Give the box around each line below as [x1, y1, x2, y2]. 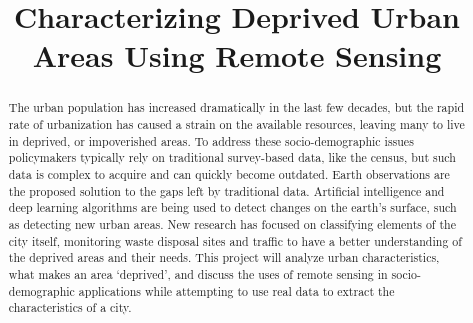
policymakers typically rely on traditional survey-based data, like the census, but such [8, 149, 456, 166]
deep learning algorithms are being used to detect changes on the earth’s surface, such [8, 199, 457, 216]
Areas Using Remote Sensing [32, 35, 442, 76]
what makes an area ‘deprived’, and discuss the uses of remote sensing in [8, 265, 388, 282]
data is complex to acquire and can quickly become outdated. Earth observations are [8, 165, 450, 182]
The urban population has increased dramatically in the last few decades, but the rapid [8, 99, 465, 116]
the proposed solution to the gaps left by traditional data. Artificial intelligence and [8, 182, 445, 199]
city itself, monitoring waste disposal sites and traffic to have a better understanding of [8, 232, 462, 249]
